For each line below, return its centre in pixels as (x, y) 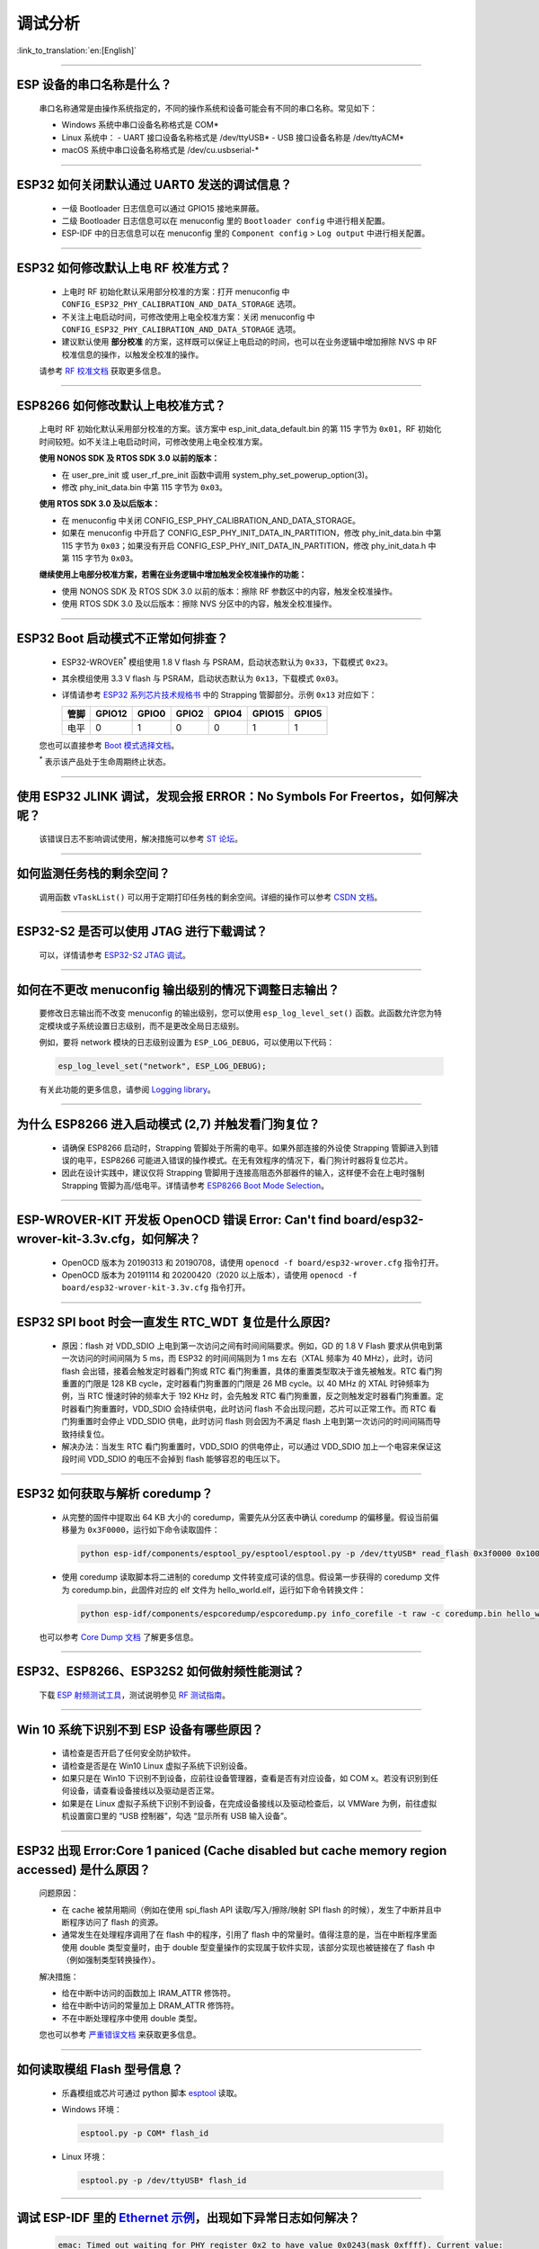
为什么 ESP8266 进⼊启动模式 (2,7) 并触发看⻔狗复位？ (168, 1124)
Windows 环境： (92, 2109)
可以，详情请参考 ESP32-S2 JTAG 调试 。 (115, 954)
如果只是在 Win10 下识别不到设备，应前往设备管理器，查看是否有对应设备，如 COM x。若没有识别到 (246, 1779)
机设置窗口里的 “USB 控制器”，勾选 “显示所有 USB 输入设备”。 (177, 1816)
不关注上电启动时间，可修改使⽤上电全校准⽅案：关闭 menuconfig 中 (188, 317)
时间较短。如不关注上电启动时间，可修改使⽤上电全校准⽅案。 (153, 442)
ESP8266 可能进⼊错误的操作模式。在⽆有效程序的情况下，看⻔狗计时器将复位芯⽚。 (256, 1160)
